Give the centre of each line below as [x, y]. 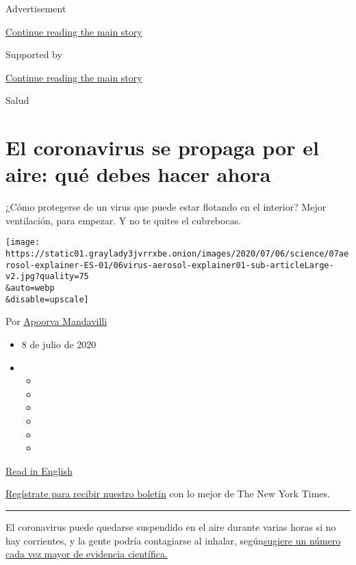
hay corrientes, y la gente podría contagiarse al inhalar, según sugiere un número [173, 540]
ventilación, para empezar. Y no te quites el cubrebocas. [124, 220]
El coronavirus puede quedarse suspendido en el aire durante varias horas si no [171, 526]
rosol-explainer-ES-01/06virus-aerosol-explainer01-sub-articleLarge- [170, 265]
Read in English [39, 470]
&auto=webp [30, 288]
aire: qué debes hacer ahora [138, 174]
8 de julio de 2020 [59, 344]
